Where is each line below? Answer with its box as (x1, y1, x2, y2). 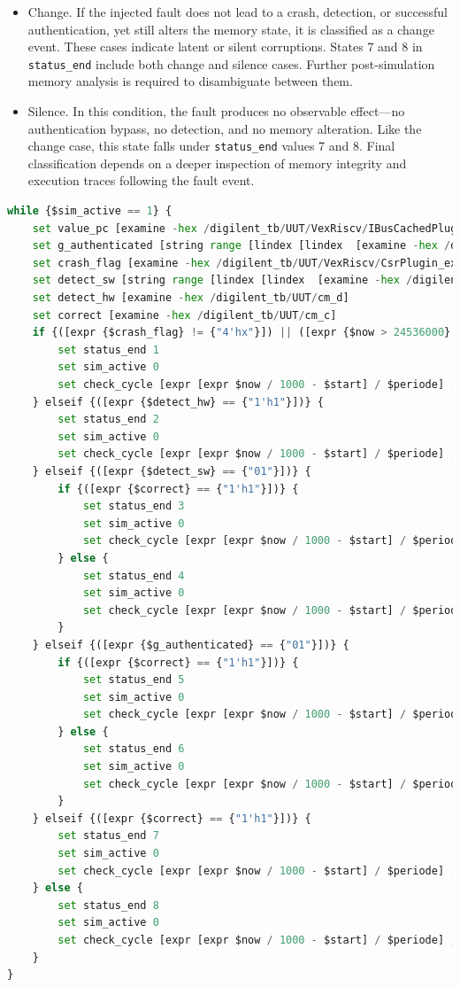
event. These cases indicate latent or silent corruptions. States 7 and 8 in (27, 37, 423, 56)
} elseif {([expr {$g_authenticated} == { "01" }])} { (32, 638, 349, 651)
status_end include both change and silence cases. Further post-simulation (27, 54, 435, 73)
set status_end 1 (57, 343, 159, 356)
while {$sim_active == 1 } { (7, 205, 172, 218)
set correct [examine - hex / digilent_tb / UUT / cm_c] (32, 308, 337, 322)
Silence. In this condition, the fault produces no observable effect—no (27, 102, 405, 120)
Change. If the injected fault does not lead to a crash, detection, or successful (27, 3, 448, 20)
